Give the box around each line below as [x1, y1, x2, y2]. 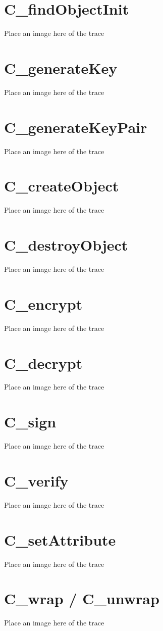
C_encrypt [4, 293, 83, 314]
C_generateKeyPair [4, 116, 147, 137]
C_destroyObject [4, 234, 128, 255]
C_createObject [4, 175, 119, 196]
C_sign [4, 411, 57, 432]
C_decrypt [4, 352, 83, 373]
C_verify [4, 470, 69, 491]
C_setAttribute [4, 529, 116, 550]
